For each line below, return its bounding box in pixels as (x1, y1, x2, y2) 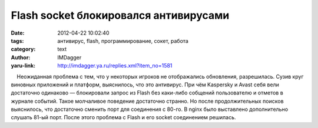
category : (11, 46, 36, 53)
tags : (11, 37, 24, 44)
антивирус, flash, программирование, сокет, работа (57, 37, 188, 44)
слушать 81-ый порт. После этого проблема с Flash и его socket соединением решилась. (11, 114, 236, 121)
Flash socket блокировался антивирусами (11, 9, 230, 22)
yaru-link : (11, 62, 35, 69)
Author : (11, 53, 31, 61)
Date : (11, 29, 25, 36)
